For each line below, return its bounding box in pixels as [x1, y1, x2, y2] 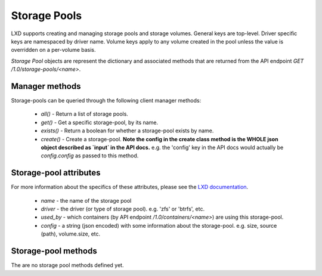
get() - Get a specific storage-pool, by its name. [41, 119, 158, 126]
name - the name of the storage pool [41, 197, 132, 204]
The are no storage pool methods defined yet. [11, 262, 124, 269]
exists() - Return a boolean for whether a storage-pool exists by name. [41, 127, 214, 134]
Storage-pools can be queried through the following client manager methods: [11, 97, 202, 104]
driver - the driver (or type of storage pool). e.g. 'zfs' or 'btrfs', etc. [41, 206, 205, 213]
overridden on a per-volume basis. [11, 46, 96, 54]
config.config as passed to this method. [41, 152, 139, 159]
